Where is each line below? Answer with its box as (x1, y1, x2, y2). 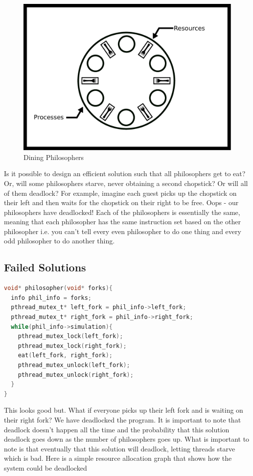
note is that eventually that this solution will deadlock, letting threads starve (4, 443, 235, 453)
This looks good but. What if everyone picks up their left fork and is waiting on (4, 405, 243, 415)
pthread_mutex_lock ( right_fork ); (18, 342, 127, 349)
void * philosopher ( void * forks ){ (4, 285, 113, 292)
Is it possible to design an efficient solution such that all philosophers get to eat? (4, 168, 246, 179)
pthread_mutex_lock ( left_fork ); (18, 333, 123, 340)
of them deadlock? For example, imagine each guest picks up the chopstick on (4, 187, 237, 198)
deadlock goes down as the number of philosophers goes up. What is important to (4, 434, 250, 444)
